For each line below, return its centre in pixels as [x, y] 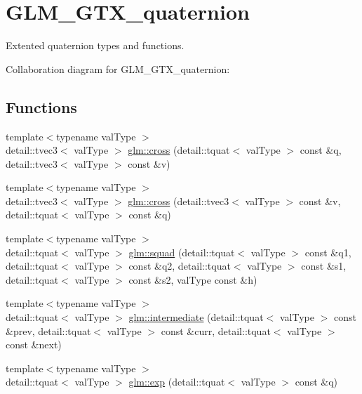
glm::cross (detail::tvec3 [179, 201]
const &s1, [324, 266]
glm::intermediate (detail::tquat [196, 317]
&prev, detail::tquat [48, 330]
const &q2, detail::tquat [180, 266]
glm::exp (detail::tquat [177, 382]
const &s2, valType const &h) [193, 279]
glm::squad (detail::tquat [182, 252]
